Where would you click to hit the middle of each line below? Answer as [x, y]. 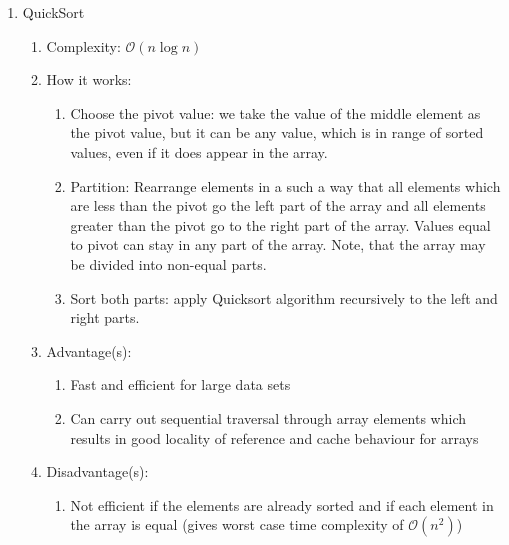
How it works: [89, 79]
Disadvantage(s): [97, 471]
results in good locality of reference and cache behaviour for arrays [274, 437]
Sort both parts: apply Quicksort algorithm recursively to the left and [284, 297]
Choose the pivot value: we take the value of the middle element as [275, 112]
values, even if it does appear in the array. [199, 151]
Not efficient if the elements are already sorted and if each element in [282, 504]
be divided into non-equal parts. [168, 263]
